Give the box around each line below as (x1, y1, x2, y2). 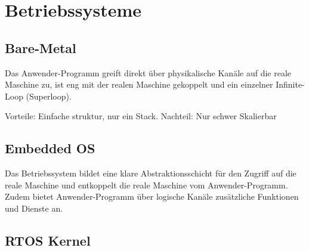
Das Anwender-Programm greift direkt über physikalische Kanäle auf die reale (5, 66, 292, 79)
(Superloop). (26, 89, 72, 102)
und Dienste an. (5, 202, 63, 214)
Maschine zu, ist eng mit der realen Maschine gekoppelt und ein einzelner (5, 78, 273, 91)
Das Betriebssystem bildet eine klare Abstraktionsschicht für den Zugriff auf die (5, 167, 296, 179)
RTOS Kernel (5, 231, 91, 249)
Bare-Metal (5, 38, 76, 57)
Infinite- (276, 78, 305, 91)
